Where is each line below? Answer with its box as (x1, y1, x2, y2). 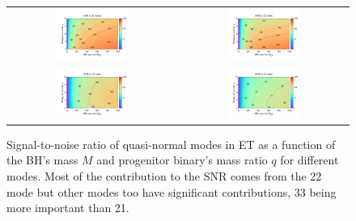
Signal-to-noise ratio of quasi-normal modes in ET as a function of (6, 135, 336, 152)
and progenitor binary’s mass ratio (96, 151, 268, 168)
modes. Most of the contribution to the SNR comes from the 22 (6, 167, 322, 184)
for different (280, 151, 339, 168)
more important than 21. (6, 199, 129, 216)
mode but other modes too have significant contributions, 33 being (6, 183, 337, 200)
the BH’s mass (6, 151, 78, 168)
